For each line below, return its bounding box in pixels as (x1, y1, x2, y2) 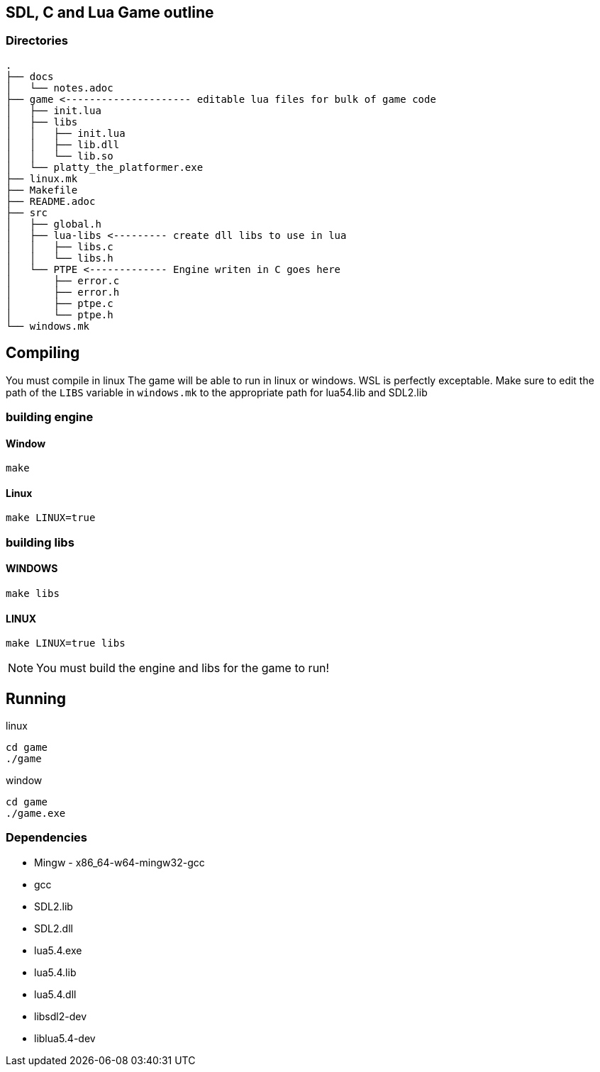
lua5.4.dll (34, 988, 77, 1000)
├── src (6, 206, 48, 218)
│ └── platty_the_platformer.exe (6, 161, 204, 173)
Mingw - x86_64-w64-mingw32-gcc (34, 856, 205, 869)
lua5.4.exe (34, 944, 82, 956)
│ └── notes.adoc (6, 82, 113, 94)
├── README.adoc (6, 195, 96, 207)
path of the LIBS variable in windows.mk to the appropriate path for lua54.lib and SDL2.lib (6, 386, 428, 398)
